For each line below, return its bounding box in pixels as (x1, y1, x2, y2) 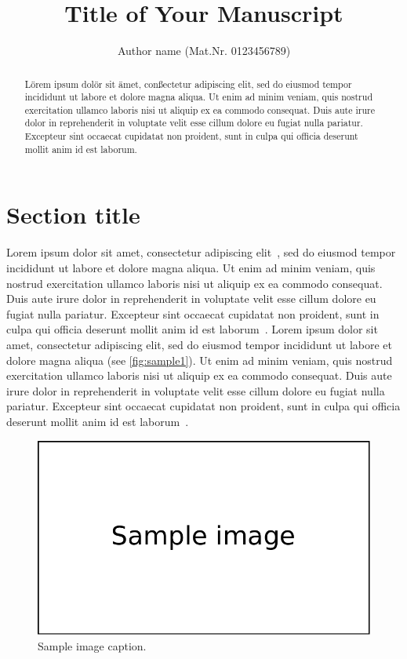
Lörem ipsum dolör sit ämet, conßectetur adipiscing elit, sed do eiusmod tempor (24, 77, 352, 90)
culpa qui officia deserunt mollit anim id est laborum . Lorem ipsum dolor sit (6, 321, 378, 337)
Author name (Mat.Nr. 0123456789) (117, 42, 291, 59)
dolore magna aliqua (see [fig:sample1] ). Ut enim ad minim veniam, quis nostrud (6, 351, 393, 368)
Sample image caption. (38, 637, 147, 654)
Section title (6, 198, 140, 231)
